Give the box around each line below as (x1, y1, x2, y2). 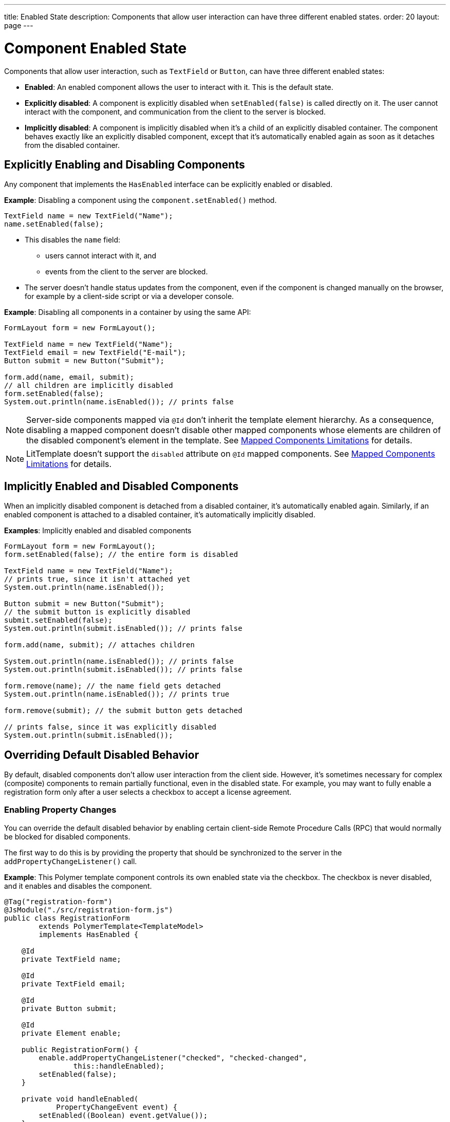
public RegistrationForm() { (21, 1045, 139, 1054)
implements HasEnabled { (39, 930, 139, 939)
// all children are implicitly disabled (4, 381, 173, 390)
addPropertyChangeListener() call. (4, 856, 137, 866)
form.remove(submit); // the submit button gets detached (4, 706, 242, 715)
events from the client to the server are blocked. (45, 267, 208, 276)
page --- (4, 21, 33, 30)
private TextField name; (21, 955, 121, 963)
